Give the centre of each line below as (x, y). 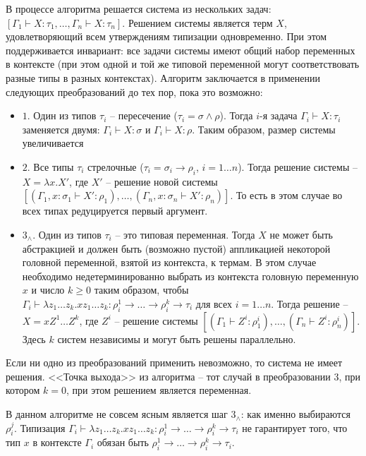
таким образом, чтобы (141, 290)
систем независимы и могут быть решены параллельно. (177, 338)
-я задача (278, 115)
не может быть (301, 234)
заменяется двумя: (61, 129)
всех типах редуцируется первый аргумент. (115, 211)
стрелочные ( (116, 166)
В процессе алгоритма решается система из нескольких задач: (139, 8)
